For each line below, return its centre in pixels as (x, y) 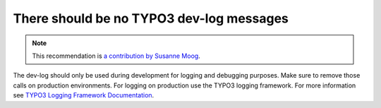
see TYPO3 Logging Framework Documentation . (84, 95)
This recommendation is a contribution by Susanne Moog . (116, 56)
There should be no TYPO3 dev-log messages (151, 18)
